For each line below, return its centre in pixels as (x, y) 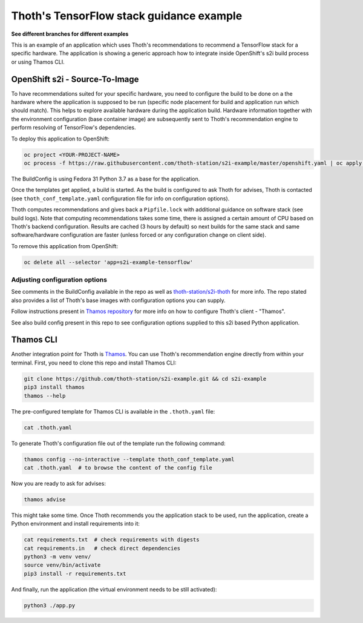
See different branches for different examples (70, 34)
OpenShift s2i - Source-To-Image (75, 79)
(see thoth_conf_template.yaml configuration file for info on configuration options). (120, 198)
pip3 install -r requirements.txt (75, 573)
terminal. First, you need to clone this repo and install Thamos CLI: (94, 363)
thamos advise (45, 499)
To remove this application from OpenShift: (64, 246)
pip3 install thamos (54, 387)
